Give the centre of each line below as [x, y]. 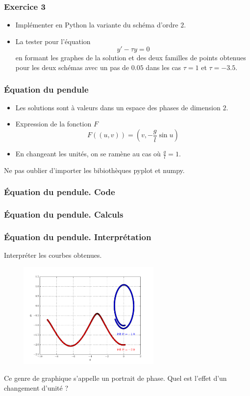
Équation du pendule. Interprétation [78, 237]
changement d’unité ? [36, 387]
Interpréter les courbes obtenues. [53, 255]
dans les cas [163, 67]
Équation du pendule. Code [60, 192]
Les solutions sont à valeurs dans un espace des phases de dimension [118, 107]
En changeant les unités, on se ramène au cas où [88, 153]
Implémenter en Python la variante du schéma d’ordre [97, 25]
